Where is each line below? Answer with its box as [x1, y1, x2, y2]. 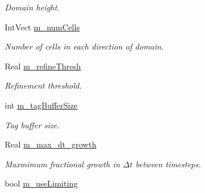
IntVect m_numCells [5, 20, 80, 33]
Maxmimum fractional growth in [5, 157, 120, 170]
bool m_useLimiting [5, 177, 78, 190]
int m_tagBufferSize [5, 99, 78, 111]
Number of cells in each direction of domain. [5, 40, 164, 52]
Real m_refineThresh [5, 59, 81, 72]
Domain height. [5, 1, 60, 13]
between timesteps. [135, 157, 201, 170]
